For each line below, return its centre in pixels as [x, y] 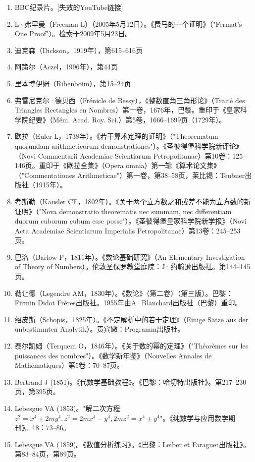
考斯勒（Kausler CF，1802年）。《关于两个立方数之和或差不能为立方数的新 [133, 201]
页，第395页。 [37, 391]
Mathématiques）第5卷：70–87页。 [69, 365]
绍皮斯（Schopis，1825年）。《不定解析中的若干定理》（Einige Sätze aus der [131, 319]
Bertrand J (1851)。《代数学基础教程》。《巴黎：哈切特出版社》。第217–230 [130, 381]
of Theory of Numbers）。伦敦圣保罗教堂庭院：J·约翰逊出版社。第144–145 [132, 266]
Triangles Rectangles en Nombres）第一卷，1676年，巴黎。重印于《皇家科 [131, 110]
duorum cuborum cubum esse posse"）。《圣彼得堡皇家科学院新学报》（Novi [130, 221]
